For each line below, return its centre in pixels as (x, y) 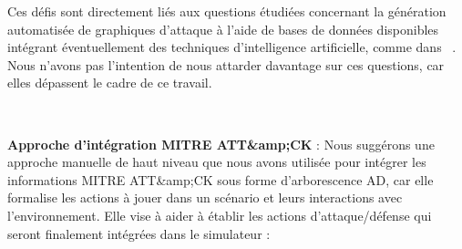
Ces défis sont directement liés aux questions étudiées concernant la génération (227, 11)
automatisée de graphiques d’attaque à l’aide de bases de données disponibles (223, 29)
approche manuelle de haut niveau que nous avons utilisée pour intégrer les (217, 162)
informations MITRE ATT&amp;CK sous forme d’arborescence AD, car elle (221, 179)
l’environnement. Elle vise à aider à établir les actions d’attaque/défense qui (220, 215)
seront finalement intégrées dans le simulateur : (139, 233)
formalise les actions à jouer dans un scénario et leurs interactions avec (205, 197)
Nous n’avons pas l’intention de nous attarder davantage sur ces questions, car (226, 64)
